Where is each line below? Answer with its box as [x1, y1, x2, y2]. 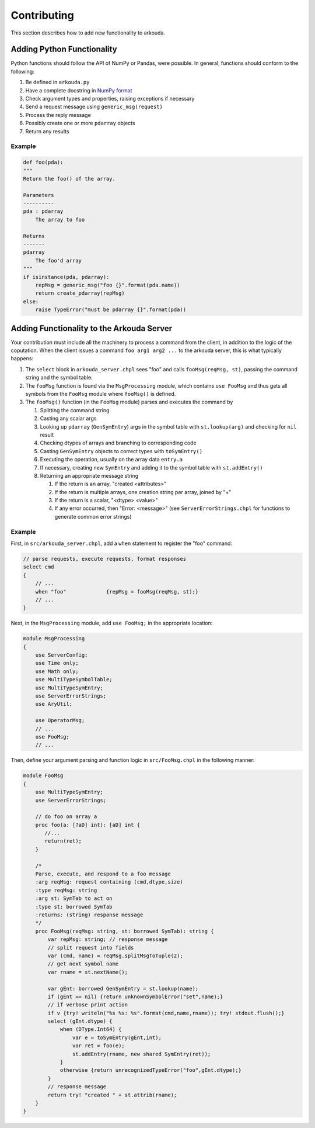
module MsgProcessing [23, 635, 85, 642]
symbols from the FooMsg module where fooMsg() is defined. [25, 391, 176, 397]
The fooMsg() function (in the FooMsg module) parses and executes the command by [25, 398, 233, 406]
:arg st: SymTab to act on [35, 895, 113, 902]
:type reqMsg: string [35, 886, 97, 894]
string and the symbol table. [25, 374, 93, 381]
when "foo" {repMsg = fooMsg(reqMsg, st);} [35, 588, 199, 595]
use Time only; [35, 660, 79, 667]
